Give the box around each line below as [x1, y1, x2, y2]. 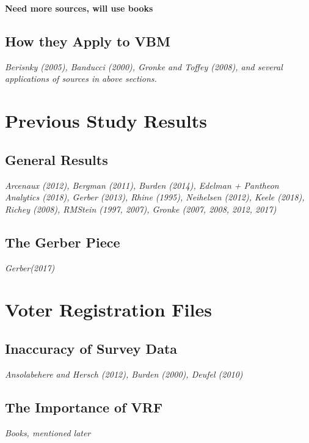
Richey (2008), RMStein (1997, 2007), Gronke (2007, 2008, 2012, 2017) [5, 202, 277, 215]
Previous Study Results [5, 108, 207, 133]
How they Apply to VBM [5, 31, 170, 50]
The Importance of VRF [5, 397, 163, 416]
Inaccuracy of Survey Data [5, 339, 178, 357]
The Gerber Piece [5, 232, 120, 251]
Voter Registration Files [5, 297, 212, 322]
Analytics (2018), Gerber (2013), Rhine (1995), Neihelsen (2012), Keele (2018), [5, 191, 305, 203]
